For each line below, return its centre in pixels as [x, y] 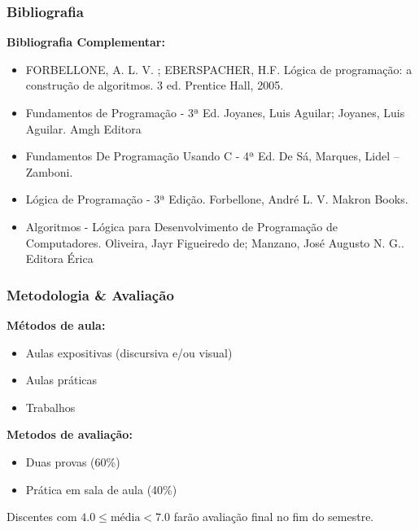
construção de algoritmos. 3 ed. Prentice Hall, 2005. [155, 85]
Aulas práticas [61, 380]
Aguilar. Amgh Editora [83, 128]
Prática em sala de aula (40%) [101, 489]
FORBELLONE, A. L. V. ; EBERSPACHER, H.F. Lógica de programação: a [219, 69]
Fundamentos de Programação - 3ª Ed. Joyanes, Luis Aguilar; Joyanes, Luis [215, 112]
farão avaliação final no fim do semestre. [274, 517]
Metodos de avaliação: [70, 434]
